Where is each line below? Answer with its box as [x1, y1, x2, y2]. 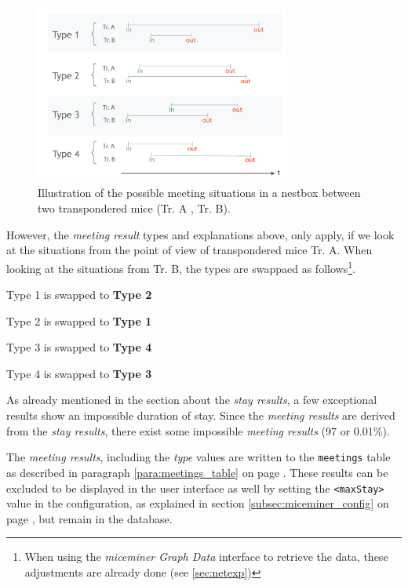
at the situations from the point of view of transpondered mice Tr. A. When [6, 242, 373, 258]
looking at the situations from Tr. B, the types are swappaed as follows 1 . [6, 257, 355, 276]
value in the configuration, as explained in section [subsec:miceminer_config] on [6, 495, 389, 511]
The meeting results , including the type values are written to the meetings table [6, 449, 391, 465]
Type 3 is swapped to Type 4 [6, 339, 152, 355]
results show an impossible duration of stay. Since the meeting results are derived [6, 407, 395, 424]
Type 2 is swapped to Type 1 [6, 312, 152, 329]
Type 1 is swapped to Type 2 [6, 286, 152, 303]
